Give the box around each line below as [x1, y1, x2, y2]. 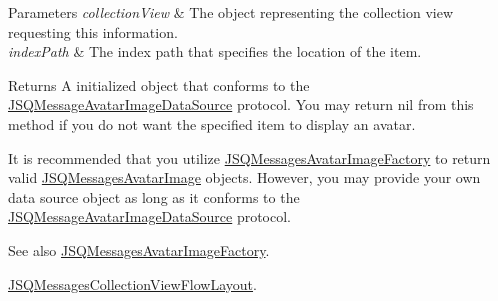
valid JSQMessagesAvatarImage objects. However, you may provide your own [8, 167, 481, 188]
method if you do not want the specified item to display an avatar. [8, 113, 416, 134]
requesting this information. [8, 21, 178, 42]
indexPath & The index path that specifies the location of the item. [8, 41, 422, 62]
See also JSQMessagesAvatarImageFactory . [8, 239, 270, 260]
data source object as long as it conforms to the [8, 186, 300, 207]
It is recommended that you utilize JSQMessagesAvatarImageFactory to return [8, 147, 491, 168]
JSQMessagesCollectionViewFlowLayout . [8, 273, 257, 294]
